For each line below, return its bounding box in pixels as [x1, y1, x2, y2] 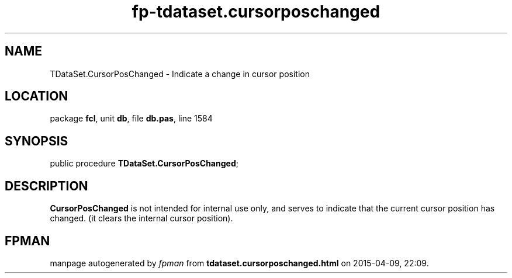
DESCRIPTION [5, 178, 88, 193]
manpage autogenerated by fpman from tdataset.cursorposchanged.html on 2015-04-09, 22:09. [50, 258, 429, 268]
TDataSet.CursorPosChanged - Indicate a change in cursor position [50, 68, 310, 79]
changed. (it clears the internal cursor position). [50, 213, 233, 224]
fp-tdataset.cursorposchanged [132, 2, 380, 22]
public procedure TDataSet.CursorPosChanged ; [50, 158, 238, 169]
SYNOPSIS [5, 133, 68, 148]
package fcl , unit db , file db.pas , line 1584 [50, 113, 213, 124]
